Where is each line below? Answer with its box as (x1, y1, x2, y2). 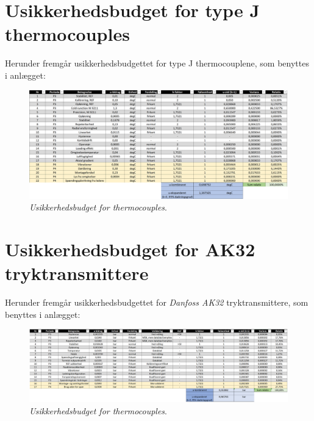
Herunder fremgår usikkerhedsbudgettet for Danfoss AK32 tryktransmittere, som (5, 296, 309, 309)
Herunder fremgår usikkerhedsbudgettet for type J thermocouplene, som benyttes (5, 57, 309, 70)
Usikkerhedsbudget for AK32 (5, 236, 255, 261)
